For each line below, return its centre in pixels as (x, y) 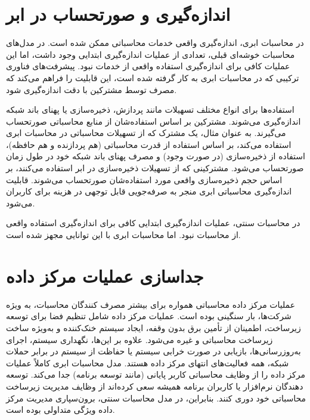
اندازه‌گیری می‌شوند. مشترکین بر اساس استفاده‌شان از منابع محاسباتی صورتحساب (154, 121)
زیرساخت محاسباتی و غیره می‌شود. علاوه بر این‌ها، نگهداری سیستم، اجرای (139, 339)
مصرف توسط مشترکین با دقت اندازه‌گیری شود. (92, 89)
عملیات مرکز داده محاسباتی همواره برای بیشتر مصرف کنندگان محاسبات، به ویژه (151, 304)
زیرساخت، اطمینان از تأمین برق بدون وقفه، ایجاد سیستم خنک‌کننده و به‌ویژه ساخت (154, 327)
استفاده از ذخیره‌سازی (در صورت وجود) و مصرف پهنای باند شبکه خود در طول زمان (156, 156)
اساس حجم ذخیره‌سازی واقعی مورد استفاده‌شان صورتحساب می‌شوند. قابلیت (144, 179)
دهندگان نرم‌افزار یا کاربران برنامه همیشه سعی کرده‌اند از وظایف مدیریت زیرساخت (155, 386)
